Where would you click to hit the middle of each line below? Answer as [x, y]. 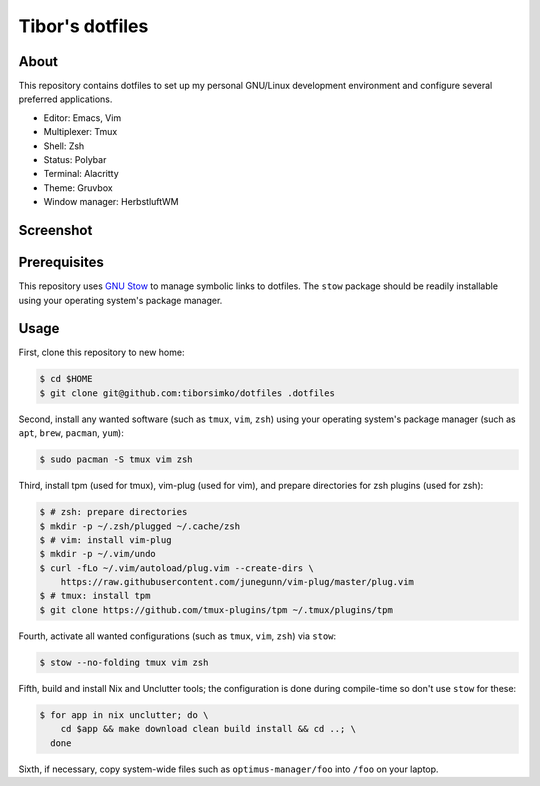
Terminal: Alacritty [81, 174]
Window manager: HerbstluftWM [111, 202]
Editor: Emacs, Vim [82, 117]
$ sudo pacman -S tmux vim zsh [116, 459]
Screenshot [55, 230]
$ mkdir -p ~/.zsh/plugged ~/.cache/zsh [139, 526]
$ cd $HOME [66, 379]
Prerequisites [61, 262]
